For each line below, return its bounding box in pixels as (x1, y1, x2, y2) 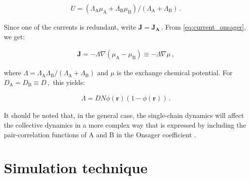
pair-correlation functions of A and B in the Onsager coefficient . (4, 129, 196, 139)
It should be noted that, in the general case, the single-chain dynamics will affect (4, 110, 244, 120)
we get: (4, 31, 25, 41)
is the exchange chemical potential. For (117, 67, 233, 78)
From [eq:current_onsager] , (165, 22, 246, 32)
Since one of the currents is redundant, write (4, 22, 136, 32)
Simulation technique (4, 158, 148, 178)
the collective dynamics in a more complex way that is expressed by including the (4, 120, 246, 130)
